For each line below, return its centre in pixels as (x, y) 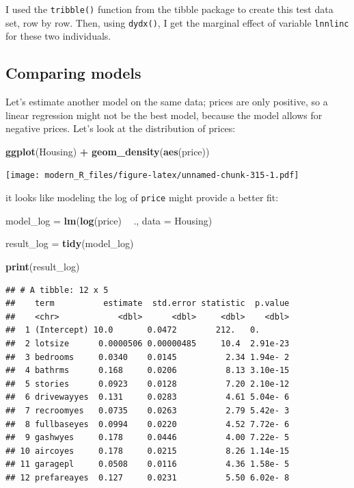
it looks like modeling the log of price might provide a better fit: (142, 197)
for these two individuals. (58, 36)
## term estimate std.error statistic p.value (148, 304)
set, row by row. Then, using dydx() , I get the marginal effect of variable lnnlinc (177, 22)
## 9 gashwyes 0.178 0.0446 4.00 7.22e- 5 (148, 438)
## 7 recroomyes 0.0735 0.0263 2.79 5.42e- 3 (148, 410)
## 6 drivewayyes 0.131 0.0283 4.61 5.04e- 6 (148, 397)
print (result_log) (43, 266)
